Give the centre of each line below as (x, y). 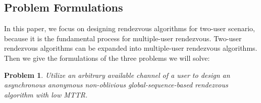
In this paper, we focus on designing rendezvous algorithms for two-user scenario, (129, 28)
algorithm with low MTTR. (46, 94)
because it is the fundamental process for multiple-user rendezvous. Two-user (123, 38)
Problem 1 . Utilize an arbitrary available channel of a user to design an (117, 75)
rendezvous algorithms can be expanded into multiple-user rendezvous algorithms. (131, 48)
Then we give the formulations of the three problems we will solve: (107, 58)
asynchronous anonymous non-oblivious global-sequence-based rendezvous (116, 85)
